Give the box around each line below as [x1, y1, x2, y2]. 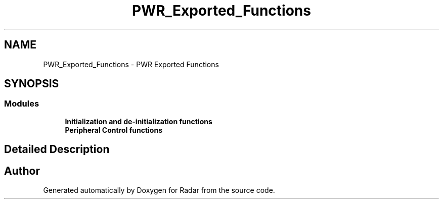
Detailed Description [4, 143, 110, 156]
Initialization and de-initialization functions [65, 117, 212, 126]
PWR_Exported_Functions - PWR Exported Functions [43, 60, 219, 69]
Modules [4, 98, 39, 109]
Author [4, 164, 40, 177]
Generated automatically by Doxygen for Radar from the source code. [43, 186, 275, 195]
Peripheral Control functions [65, 125, 163, 134]
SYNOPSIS [4, 77, 59, 90]
